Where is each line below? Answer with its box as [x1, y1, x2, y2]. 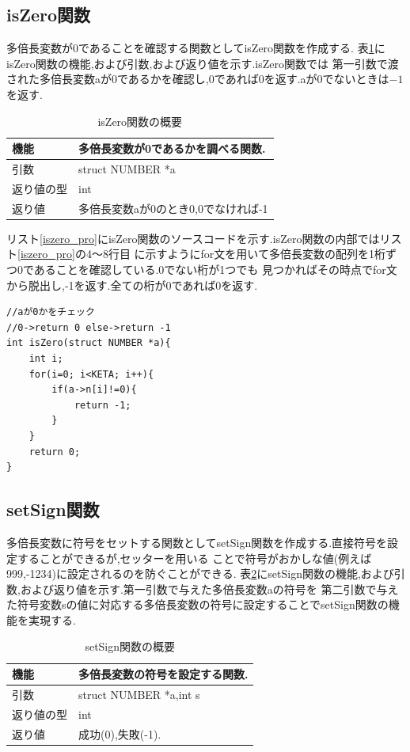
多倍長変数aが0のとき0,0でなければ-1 [78, 199, 268, 216]
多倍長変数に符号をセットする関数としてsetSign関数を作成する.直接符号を [6, 534, 388, 550]
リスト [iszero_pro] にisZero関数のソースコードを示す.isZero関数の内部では [6, 230, 380, 246]
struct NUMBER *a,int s [78, 686, 200, 702]
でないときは [322, 70, 389, 87]
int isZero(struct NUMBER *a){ [6, 337, 171, 349]
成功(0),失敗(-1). [78, 725, 161, 742]
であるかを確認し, [117, 70, 209, 87]
